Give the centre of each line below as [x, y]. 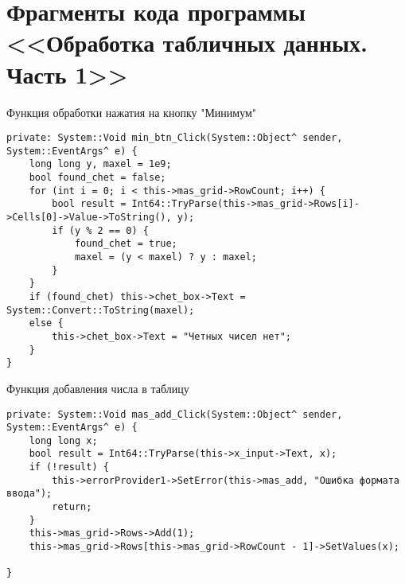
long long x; [63, 440]
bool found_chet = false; [97, 178]
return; [72, 507]
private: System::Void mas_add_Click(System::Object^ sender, [175, 414]
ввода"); [29, 494]
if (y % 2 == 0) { [100, 230]
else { [46, 323]
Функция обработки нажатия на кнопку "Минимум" [132, 112]
